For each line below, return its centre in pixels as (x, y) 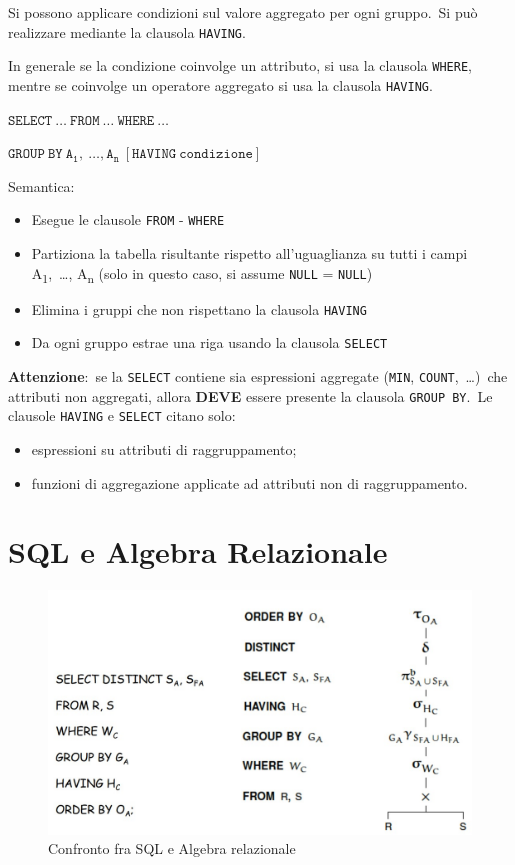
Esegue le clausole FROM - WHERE (128, 219)
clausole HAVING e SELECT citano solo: (122, 415)
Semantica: (41, 185)
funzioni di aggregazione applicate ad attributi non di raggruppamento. (249, 482)
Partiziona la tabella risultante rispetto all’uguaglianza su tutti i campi (249, 253)
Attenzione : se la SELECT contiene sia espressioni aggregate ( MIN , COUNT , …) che (258, 376)
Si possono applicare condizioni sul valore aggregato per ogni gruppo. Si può (243, 12)
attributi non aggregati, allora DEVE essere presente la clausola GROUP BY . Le (250, 395)
